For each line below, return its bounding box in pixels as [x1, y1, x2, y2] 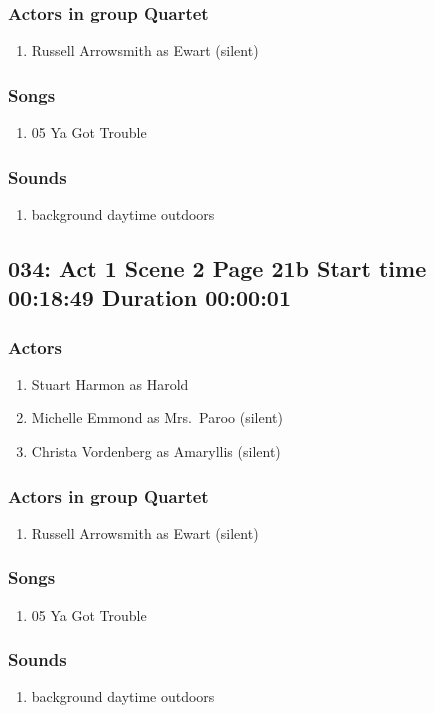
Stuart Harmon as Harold [31, 373, 189, 394]
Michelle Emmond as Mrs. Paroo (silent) [31, 407, 283, 428]
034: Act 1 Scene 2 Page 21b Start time [8, 252, 427, 283]
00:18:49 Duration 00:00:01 [8, 282, 291, 313]
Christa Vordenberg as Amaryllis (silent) [31, 441, 281, 462]
